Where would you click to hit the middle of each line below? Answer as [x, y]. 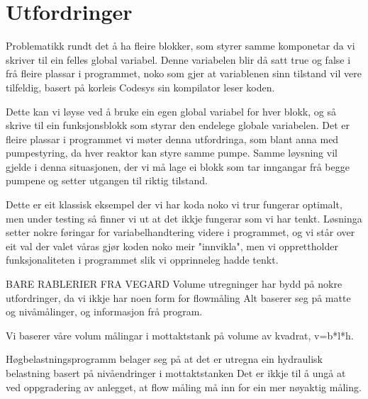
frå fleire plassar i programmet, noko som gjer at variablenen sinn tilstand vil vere [184, 73]
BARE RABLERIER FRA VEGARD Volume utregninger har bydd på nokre [174, 284]
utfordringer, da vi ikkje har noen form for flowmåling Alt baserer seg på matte [178, 297]
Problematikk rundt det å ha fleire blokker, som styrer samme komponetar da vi [180, 46]
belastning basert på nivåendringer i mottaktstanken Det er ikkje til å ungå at [176, 373]
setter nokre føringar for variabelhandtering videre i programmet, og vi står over [180, 232]
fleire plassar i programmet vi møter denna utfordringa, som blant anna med [172, 139]
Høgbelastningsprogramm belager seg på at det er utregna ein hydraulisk [165, 359]
